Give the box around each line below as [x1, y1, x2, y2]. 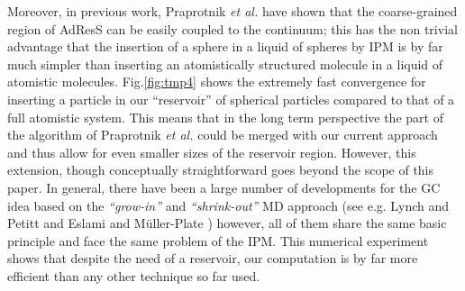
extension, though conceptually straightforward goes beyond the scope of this [7, 160, 434, 179]
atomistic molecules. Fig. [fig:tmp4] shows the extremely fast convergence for [7, 72, 426, 91]
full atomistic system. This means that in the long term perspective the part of [7, 107, 443, 126]
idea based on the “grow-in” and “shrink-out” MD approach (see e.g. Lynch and [7, 196, 450, 214]
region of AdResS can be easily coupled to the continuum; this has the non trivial [7, 19, 458, 38]
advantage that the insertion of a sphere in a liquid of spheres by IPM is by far [7, 37, 443, 56]
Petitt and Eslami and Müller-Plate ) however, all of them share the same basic [7, 214, 447, 232]
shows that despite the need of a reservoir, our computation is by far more [7, 249, 418, 268]
